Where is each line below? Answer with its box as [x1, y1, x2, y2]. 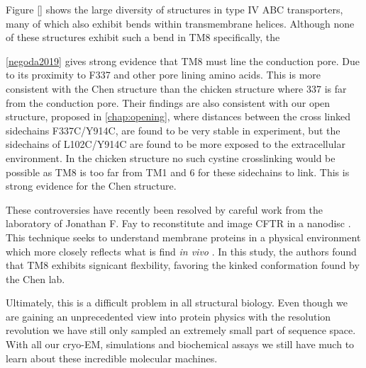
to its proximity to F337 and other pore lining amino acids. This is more [6, 67, 321, 82]
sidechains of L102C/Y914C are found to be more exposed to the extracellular [6, 137, 345, 151]
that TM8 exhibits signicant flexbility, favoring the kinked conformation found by [6, 258, 360, 272]
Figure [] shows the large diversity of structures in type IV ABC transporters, [6, 2, 343, 16]
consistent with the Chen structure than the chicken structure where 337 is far [6, 81, 347, 96]
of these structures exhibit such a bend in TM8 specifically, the [6, 30, 280, 45]
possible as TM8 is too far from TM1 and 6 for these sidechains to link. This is [6, 164, 350, 179]
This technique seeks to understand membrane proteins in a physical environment [6, 229, 361, 244]
